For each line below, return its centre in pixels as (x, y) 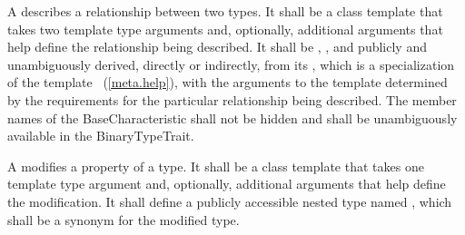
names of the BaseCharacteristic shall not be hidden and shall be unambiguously (232, 117)
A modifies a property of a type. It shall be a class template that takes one (216, 166)
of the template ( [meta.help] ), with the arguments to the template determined (228, 82)
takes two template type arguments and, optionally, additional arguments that (225, 29)
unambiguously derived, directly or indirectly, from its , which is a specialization (231, 64)
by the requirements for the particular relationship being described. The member (232, 99)
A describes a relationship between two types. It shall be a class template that (225, 11)
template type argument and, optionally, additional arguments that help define (227, 184)
